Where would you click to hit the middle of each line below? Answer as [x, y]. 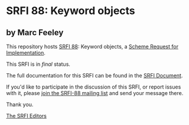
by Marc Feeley [35, 33]
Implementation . [26, 53]
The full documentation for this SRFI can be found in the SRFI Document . [94, 75]
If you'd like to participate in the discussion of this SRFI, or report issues [94, 87]
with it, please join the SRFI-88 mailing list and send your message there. [95, 93]
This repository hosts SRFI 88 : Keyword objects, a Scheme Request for [92, 46]
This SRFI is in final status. [38, 64]
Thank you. [20, 104]
